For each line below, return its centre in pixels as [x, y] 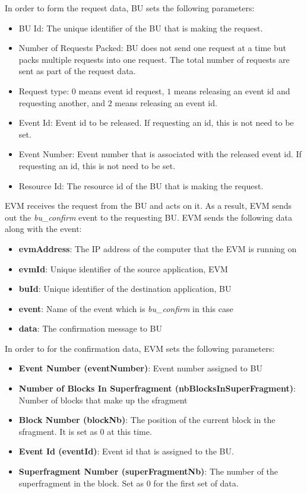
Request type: [44, 90]
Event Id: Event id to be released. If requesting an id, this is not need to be [156, 123]
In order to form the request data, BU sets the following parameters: [130, 8]
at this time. [129, 431]
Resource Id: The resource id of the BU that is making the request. [141, 185]
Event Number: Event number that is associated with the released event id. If [160, 154]
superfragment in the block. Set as [81, 483]
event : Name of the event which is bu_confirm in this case [126, 308]
